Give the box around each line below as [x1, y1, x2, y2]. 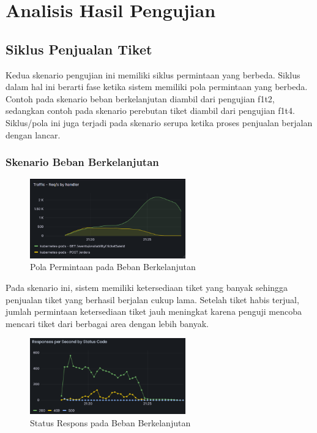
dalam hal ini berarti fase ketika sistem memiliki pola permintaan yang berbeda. [6, 80, 308, 93]
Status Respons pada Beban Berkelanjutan [30, 416, 191, 429]
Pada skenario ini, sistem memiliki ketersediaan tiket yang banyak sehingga [6, 281, 288, 293]
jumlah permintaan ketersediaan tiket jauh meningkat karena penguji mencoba [6, 305, 302, 318]
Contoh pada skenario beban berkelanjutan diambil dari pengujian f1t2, [6, 92, 275, 105]
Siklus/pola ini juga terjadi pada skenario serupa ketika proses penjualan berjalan [6, 116, 313, 129]
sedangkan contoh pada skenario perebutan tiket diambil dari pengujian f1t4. [6, 104, 295, 117]
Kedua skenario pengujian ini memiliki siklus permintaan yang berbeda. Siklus [6, 68, 300, 81]
